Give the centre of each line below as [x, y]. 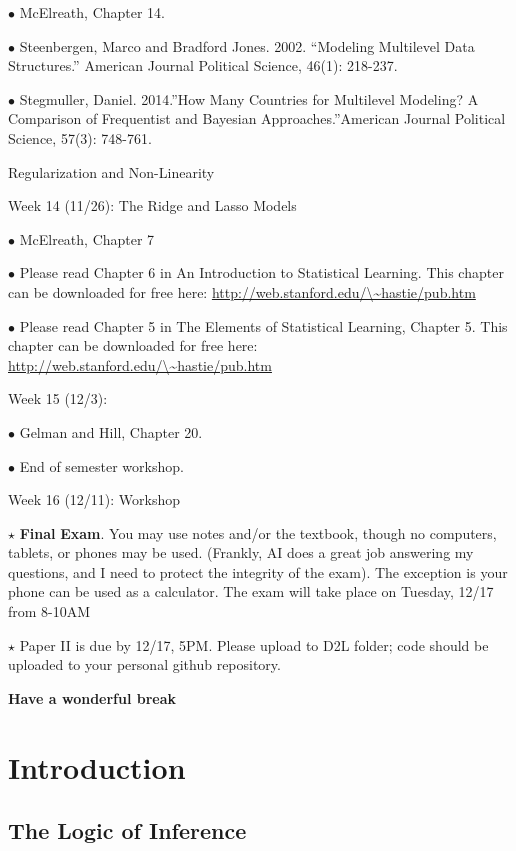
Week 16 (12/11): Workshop [94, 499]
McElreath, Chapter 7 [87, 238]
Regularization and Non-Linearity [111, 171]
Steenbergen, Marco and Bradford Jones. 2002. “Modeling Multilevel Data [247, 45]
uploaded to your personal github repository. [144, 664]
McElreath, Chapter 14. [92, 12]
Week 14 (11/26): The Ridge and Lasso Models [152, 205]
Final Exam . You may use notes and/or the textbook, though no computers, [258, 532]
